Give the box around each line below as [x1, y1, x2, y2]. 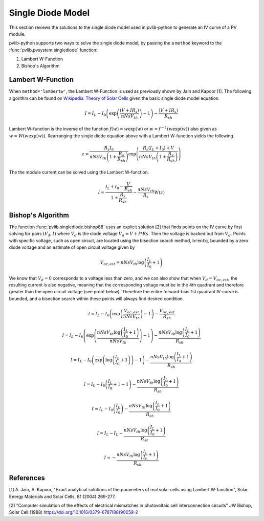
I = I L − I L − [97, 430, 123, 437]
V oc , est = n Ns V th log [100, 260, 144, 266]
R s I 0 [104, 145, 114, 152]
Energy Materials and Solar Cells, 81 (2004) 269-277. [9, 494, 116, 499]
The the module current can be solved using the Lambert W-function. [9, 169, 149, 175]
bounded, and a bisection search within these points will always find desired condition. [9, 296, 184, 302]
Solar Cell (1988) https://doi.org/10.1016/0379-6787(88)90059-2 [9, 509, 138, 515]
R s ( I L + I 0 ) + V [142, 145, 175, 152]
